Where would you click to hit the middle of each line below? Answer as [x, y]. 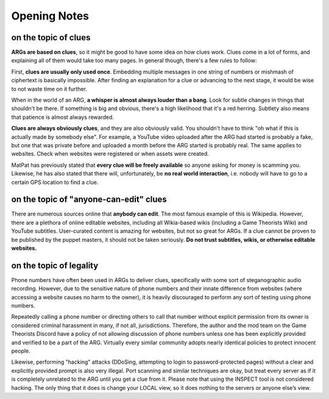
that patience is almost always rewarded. [63, 117]
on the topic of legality [55, 265]
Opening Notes [50, 16]
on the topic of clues [51, 37]
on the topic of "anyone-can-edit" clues [89, 199]
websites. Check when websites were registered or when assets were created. [110, 154]
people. [21, 351]
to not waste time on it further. [49, 89]
